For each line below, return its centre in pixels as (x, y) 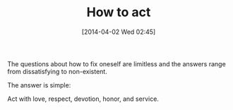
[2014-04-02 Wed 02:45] (119, 32)
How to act (119, 12)
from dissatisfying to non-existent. (57, 71)
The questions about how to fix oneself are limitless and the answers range (116, 63)
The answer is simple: (39, 85)
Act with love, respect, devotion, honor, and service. (83, 99)
